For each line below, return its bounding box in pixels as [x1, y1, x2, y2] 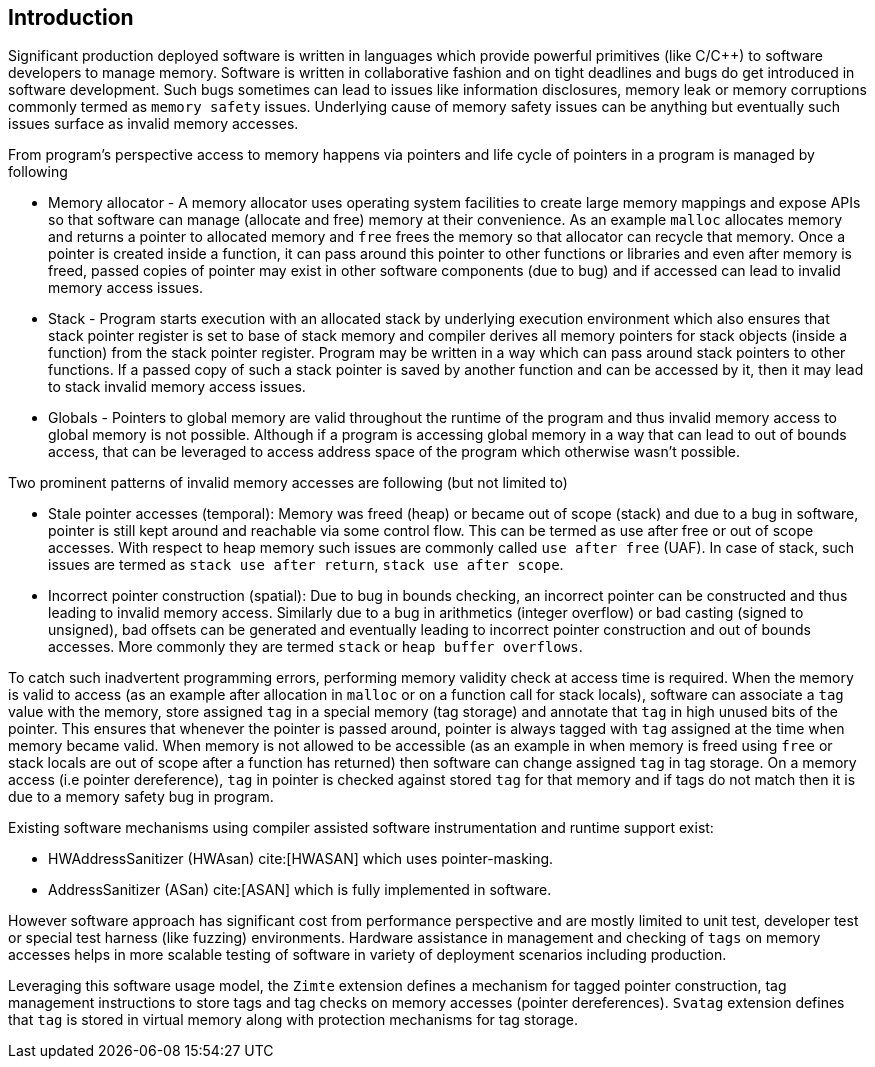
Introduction [8, 5, 134, 30]
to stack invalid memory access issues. [48, 378, 306, 396]
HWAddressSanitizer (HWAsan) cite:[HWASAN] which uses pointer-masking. [48, 850, 554, 868]
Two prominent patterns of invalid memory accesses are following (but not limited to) [8, 474, 568, 492]
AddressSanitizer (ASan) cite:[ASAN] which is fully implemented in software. [48, 881, 552, 899]
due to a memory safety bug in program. [8, 788, 274, 806]
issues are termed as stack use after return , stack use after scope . [48, 556, 564, 574]
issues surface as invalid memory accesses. [8, 115, 299, 133]
